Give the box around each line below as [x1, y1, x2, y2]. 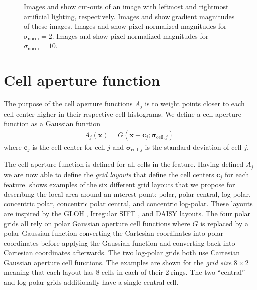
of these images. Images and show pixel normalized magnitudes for [24, 21, 227, 31]
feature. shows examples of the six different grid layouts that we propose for [4, 179, 235, 190]
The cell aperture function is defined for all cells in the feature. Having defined [4, 159, 244, 169]
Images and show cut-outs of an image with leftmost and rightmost [24, 1, 229, 11]
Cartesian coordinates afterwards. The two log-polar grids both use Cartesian [4, 247, 240, 258]
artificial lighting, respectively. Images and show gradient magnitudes [24, 11, 235, 21]
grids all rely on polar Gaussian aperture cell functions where [4, 218, 190, 228]
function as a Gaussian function [4, 118, 101, 129]
